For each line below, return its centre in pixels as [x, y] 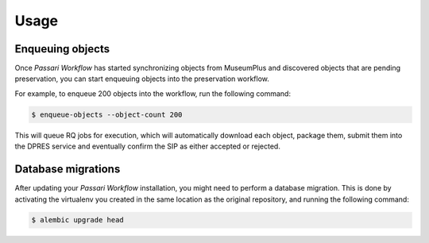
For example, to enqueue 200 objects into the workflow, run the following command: [153, 93]
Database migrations [68, 170]
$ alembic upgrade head [78, 220]
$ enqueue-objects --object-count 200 [107, 114]
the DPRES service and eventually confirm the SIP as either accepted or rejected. [148, 146]
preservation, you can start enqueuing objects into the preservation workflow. [142, 79]
